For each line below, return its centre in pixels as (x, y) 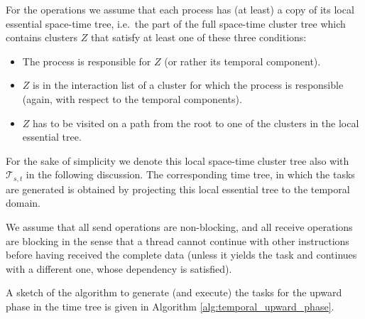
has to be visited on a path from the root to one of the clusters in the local (196, 123)
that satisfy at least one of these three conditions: (198, 37)
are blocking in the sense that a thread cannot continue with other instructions (178, 240)
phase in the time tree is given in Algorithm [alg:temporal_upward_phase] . (170, 306)
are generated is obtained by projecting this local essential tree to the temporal (178, 189)
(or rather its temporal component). (243, 61)
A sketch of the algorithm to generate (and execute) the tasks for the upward (174, 292)
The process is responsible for (87, 61)
